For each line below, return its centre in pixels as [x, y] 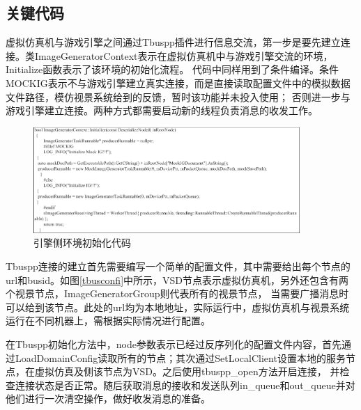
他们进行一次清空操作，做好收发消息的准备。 [108, 399]
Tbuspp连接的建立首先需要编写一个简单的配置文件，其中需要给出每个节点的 [178, 266]
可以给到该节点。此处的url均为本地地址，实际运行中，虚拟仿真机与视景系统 [178, 307]
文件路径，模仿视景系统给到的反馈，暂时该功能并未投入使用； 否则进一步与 [178, 96]
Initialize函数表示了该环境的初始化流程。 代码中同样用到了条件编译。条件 [172, 69]
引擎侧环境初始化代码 [82, 243]
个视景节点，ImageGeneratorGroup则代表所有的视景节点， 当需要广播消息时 [177, 293]
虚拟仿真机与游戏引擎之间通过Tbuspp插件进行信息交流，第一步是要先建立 [173, 42]
